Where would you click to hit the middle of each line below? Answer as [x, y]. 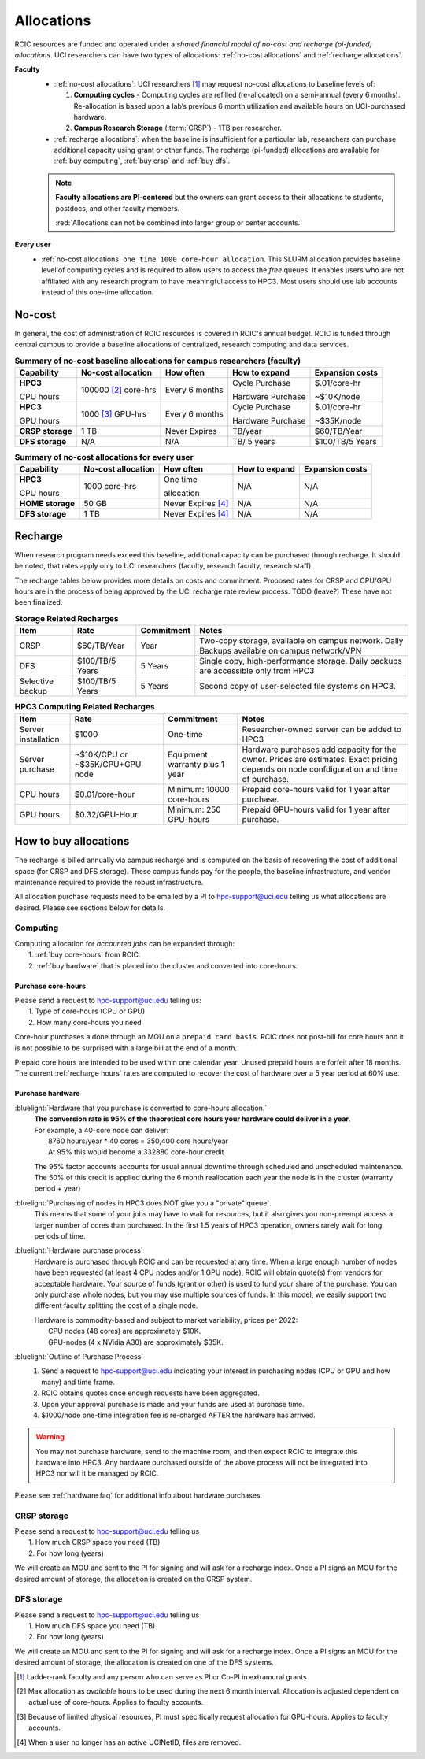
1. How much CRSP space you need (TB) [94, 1542]
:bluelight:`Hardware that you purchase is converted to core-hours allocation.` [141, 1108]
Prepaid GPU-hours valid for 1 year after [316, 809]
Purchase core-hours [50, 986]
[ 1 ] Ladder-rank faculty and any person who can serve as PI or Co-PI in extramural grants [162, 1676]
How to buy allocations [72, 841]
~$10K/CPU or [101, 754]
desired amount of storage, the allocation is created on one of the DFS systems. [144, 1662]
